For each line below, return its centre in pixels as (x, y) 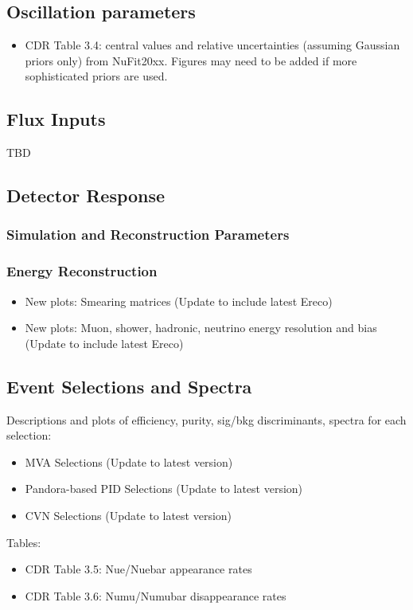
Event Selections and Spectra (129, 386)
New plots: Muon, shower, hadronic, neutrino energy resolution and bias (201, 328)
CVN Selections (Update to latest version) (129, 515)
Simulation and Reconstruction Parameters (148, 235)
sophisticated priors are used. (96, 76)
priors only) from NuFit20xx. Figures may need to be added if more (191, 60)
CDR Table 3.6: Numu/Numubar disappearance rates (156, 595)
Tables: (24, 542)
